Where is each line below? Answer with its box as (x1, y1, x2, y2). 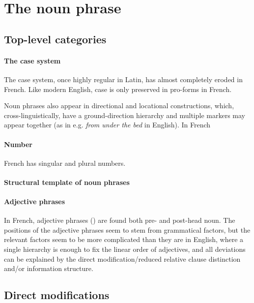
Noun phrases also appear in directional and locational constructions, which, (4, 100, 234, 111)
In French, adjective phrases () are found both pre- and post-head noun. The (4, 215, 235, 225)
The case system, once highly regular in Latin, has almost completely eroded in (4, 74, 243, 84)
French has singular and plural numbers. (4, 157, 126, 168)
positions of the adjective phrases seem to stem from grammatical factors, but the (4, 224, 251, 235)
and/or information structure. (4, 263, 93, 273)
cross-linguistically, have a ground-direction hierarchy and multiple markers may (4, 110, 245, 120)
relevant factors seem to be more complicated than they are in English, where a (4, 234, 244, 244)
